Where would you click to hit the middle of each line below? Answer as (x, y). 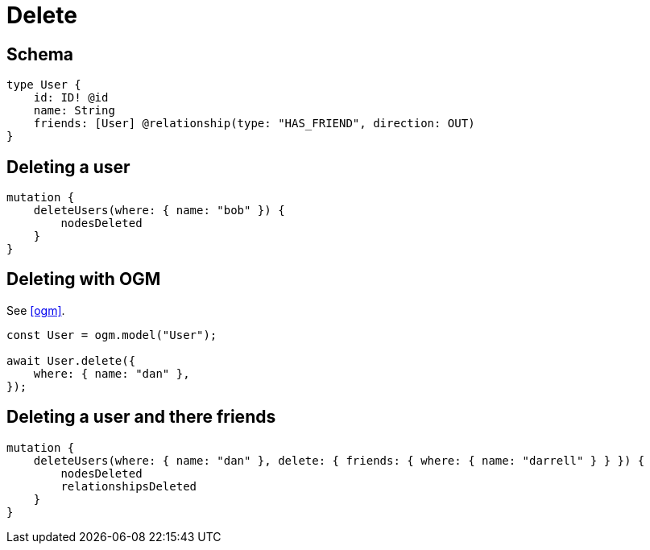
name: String (74, 111)
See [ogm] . (36, 310)
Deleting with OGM (84, 279)
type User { (44, 85)
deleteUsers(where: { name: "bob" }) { (159, 211)
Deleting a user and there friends (141, 417)
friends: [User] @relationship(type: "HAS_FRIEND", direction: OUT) (254, 124)
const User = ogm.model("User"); (112, 335)
